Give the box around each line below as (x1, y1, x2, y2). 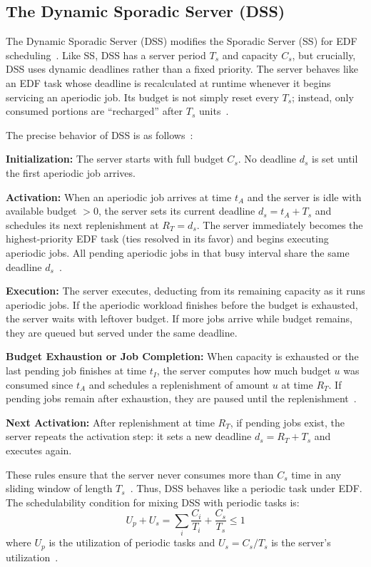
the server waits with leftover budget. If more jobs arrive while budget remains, (6, 311, 352, 326)
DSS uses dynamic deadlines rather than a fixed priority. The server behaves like (6, 61, 358, 76)
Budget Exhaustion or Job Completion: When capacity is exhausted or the (6, 349, 359, 364)
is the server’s (271, 535, 331, 550)
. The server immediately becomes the (196, 217, 363, 232)
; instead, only (292, 89, 354, 104)
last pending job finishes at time (6, 363, 147, 378)
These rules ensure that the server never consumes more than (6, 466, 274, 481)
